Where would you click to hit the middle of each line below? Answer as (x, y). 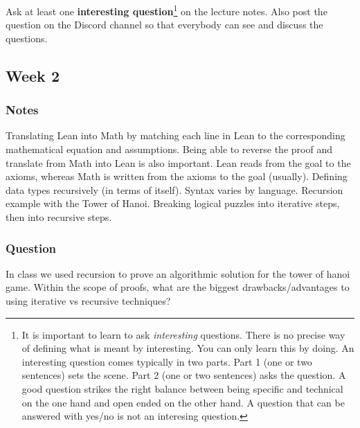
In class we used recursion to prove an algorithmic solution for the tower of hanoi (178, 273)
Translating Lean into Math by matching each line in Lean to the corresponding (175, 135)
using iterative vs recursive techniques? (88, 301)
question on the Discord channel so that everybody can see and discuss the (164, 25)
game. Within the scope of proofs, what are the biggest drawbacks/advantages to (178, 287)
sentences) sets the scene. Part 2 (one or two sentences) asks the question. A (184, 375)
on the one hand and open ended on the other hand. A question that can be (183, 402)
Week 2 (33, 75)
